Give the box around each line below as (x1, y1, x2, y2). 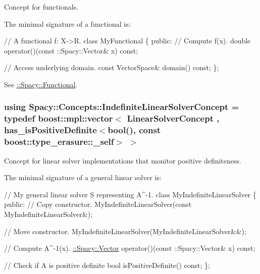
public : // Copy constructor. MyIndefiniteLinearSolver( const (4, 199, 192, 209)
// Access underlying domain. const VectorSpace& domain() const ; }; (4, 62, 219, 73)
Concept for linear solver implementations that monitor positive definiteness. (4, 155, 241, 166)
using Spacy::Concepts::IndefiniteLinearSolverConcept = (4, 100, 239, 113)
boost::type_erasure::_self (4, 135, 114, 148)
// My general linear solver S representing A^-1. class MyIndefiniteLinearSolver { (4, 189, 256, 199)
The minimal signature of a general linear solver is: (4, 172, 162, 183)
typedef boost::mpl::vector (4, 112, 113, 125)
